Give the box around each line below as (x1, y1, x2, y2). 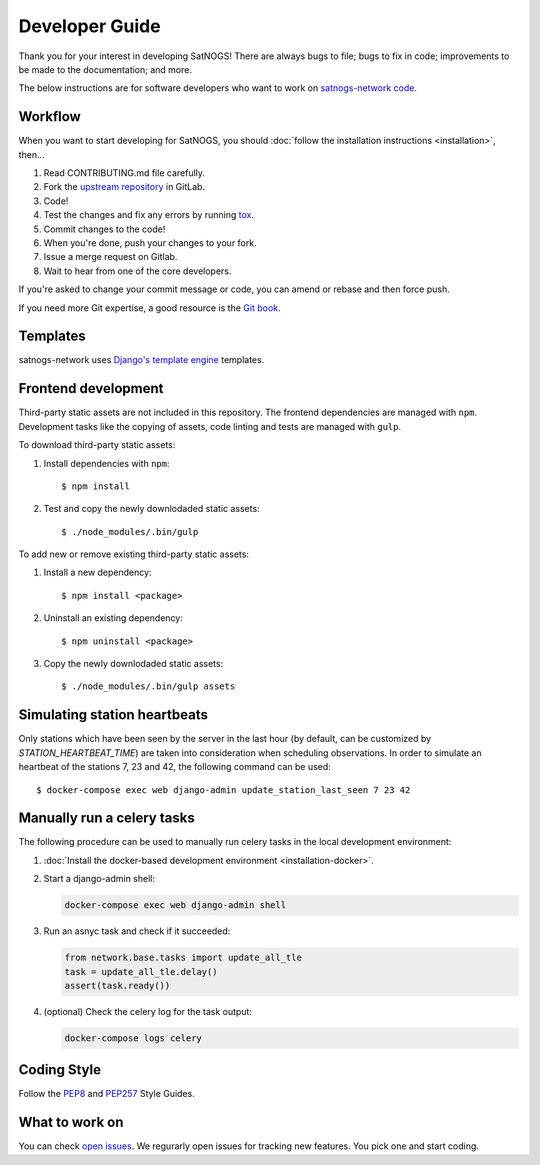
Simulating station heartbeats (18, 706, 209, 724)
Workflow (18, 108, 82, 125)
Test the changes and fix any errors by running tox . (43, 209, 255, 221)
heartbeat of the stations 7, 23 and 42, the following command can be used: (18, 761, 332, 773)
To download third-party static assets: (18, 439, 176, 451)
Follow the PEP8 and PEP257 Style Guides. (18, 1088, 195, 1100)
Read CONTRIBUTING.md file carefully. (43, 167, 205, 179)
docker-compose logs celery (64, 1032, 202, 1044)
